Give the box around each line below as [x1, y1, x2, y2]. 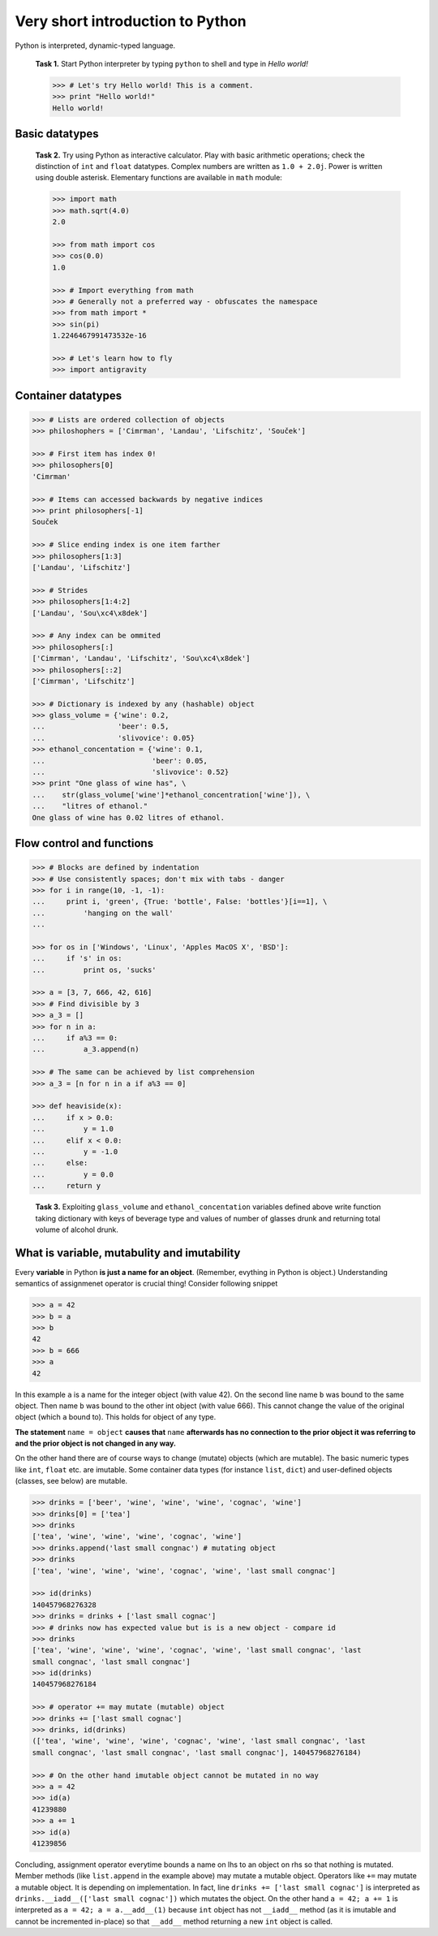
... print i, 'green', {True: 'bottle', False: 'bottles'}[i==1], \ [32, 897, 328, 906]
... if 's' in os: [32, 954, 122, 963]
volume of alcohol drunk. [35, 1225, 119, 1234]
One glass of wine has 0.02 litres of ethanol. [32, 813, 225, 822]
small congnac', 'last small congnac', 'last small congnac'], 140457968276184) [32, 1748, 362, 1757]
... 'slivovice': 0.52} [32, 767, 230, 777]
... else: [32, 1158, 88, 1168]
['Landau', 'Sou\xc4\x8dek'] [32, 608, 148, 617]
